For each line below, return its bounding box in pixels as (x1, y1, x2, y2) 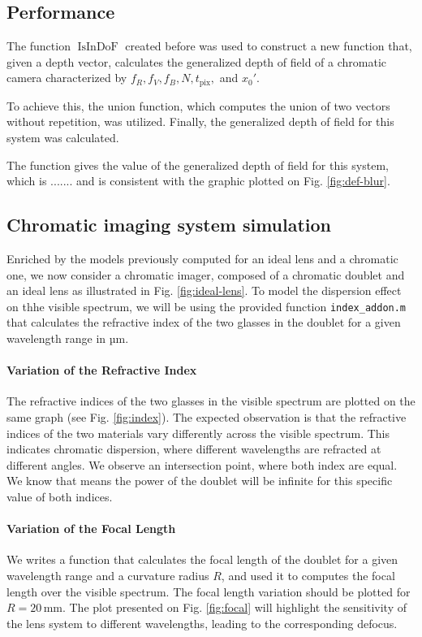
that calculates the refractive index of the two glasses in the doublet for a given (6, 314, 401, 331)
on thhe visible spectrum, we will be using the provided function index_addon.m (6, 297, 407, 314)
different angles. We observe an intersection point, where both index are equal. (6, 456, 398, 473)
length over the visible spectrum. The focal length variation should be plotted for (6, 583, 411, 600)
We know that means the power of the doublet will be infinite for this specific (6, 472, 393, 489)
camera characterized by (6, 69, 127, 86)
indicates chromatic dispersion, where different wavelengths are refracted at (6, 440, 381, 457)
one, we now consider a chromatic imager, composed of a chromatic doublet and (6, 266, 405, 283)
